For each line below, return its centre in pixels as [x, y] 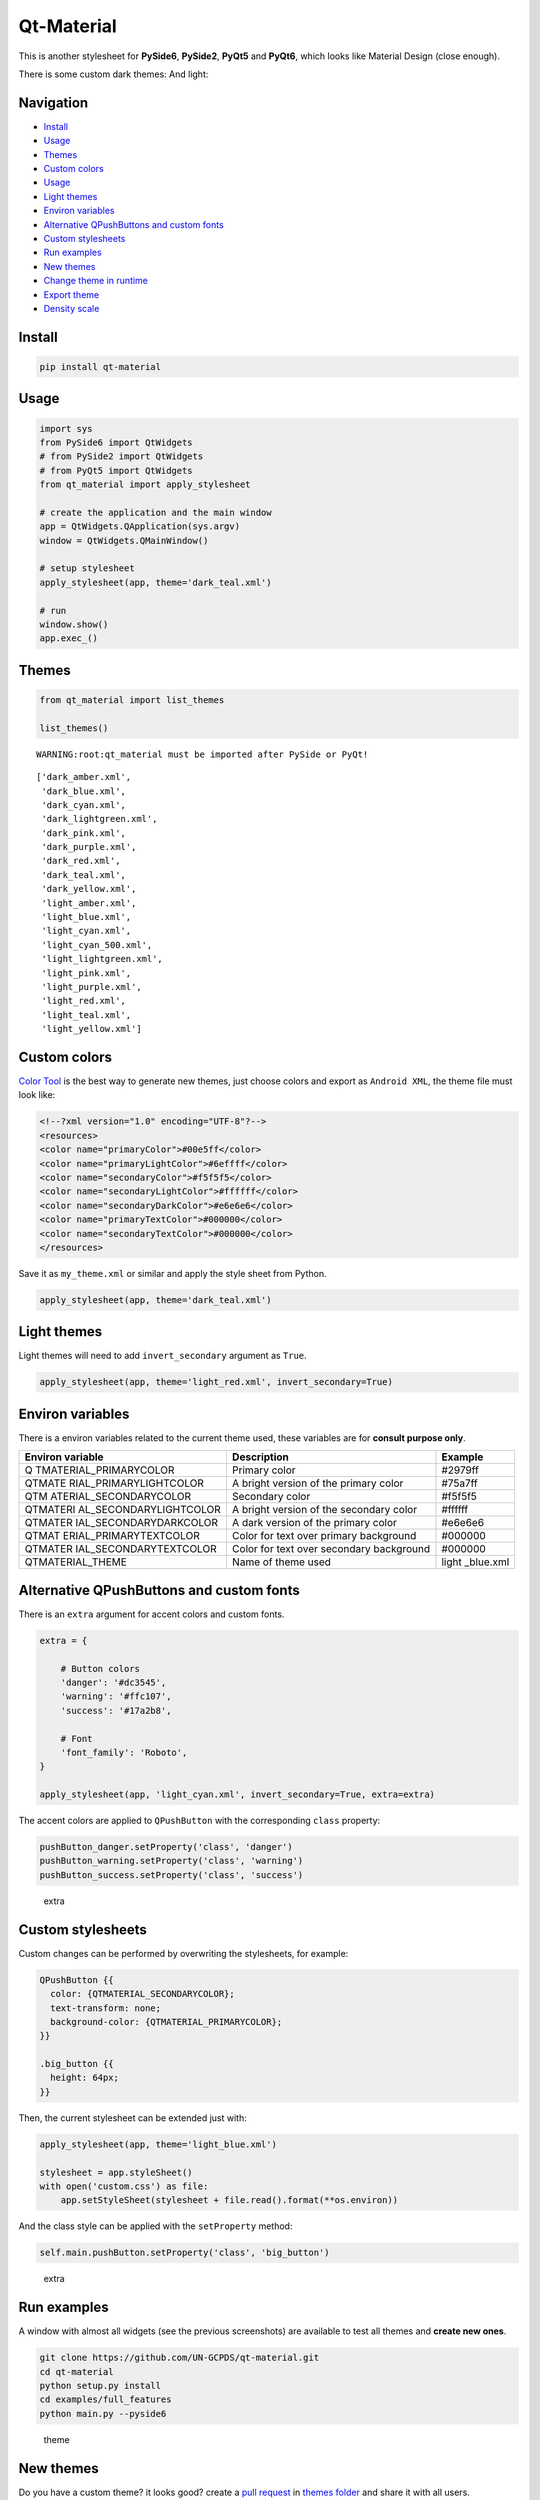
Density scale [71, 308]
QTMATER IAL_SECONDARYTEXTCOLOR [120, 1549]
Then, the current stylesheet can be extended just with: [132, 2117]
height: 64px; [85, 2078]
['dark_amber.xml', [84, 777]
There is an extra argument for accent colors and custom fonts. [151, 1614]
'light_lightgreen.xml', [102, 959]
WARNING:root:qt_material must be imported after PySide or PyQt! [202, 754]
